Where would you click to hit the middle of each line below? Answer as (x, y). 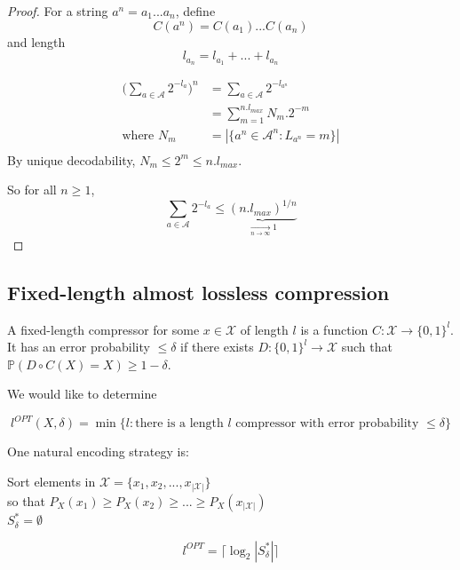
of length (264, 329)
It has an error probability (79, 347)
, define (195, 11)
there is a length (179, 424)
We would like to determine (82, 394)
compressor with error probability (327, 424)
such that (367, 347)
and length (36, 41)
